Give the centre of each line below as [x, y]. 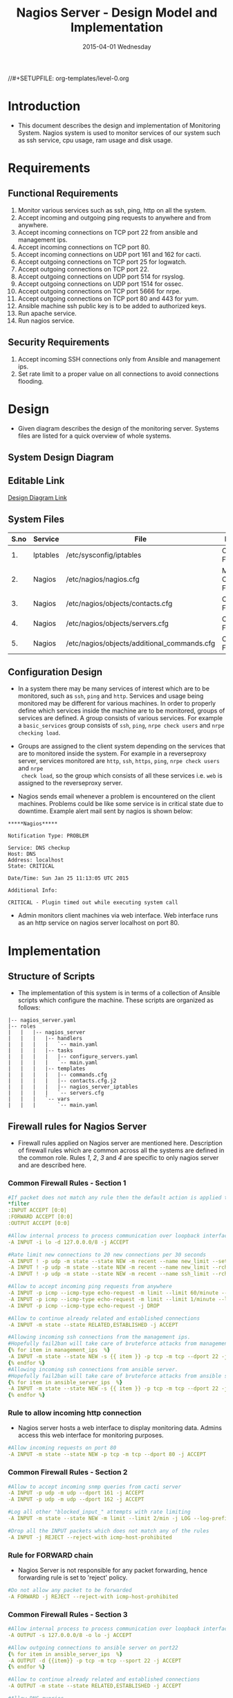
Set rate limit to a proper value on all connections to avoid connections [118, 374]
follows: [29, 1008]
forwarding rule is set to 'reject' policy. [73, 1578]
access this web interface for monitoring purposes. [91, 1436]
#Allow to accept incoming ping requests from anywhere [90, 1287]
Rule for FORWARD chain [51, 1555]
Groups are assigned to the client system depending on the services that [121, 747]
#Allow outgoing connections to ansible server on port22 [93, 1647]
